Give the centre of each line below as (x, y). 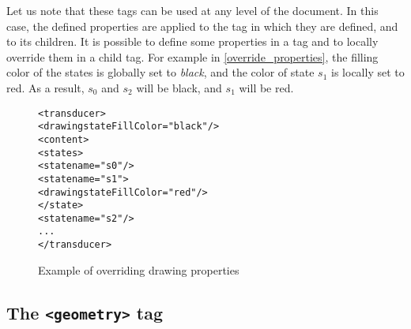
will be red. (266, 87)
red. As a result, (45, 87)
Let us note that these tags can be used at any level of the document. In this (192, 10)
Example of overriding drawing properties (139, 269)
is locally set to (368, 72)
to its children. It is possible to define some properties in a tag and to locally (192, 41)
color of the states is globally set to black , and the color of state (160, 72)
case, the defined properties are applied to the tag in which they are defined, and (202, 26)
